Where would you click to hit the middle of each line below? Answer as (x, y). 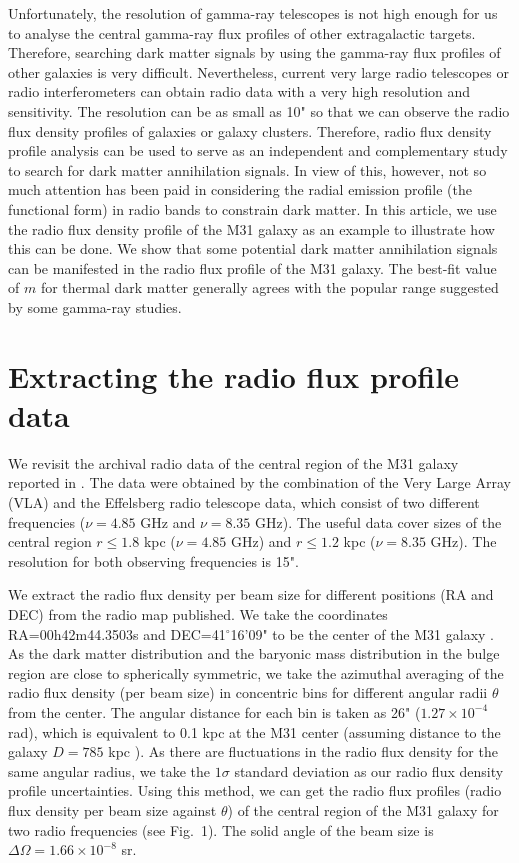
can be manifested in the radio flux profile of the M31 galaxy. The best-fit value (252, 267)
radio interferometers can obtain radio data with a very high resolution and (239, 91)
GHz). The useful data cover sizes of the (378, 521)
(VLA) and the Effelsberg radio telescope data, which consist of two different (244, 502)
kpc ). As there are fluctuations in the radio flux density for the (303, 751)
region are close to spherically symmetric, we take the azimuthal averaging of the (256, 672)
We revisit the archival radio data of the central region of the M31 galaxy (233, 462)
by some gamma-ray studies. (95, 306)
